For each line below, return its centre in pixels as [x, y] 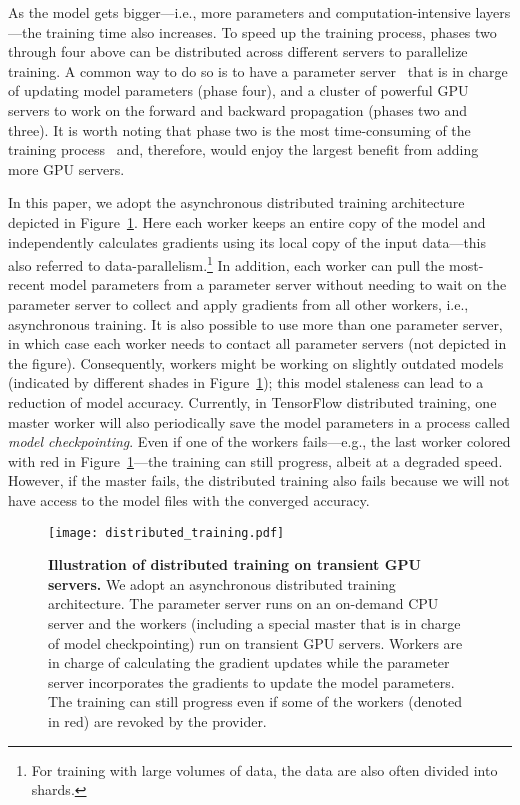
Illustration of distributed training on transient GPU [234, 564]
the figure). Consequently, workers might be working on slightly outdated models [256, 362]
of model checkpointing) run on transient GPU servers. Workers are [255, 642]
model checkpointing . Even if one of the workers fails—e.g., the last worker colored [259, 441]
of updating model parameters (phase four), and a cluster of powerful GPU [238, 90]
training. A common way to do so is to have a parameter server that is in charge [258, 70]
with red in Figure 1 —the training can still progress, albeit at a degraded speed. [255, 460]
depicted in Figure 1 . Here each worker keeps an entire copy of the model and [247, 221]
